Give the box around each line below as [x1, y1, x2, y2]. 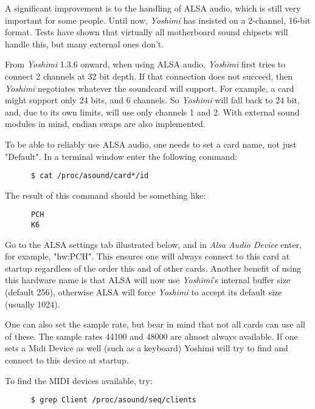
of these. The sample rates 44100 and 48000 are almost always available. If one [5, 329, 298, 342]
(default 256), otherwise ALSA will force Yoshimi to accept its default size [5, 286, 282, 298]
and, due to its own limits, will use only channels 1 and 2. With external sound [5, 105, 300, 118]
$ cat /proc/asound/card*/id [30, 171, 149, 180]
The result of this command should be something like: [5, 188, 206, 201]
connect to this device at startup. [5, 354, 129, 366]
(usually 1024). [5, 297, 60, 310]
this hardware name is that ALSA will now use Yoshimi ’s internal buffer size [5, 273, 291, 286]
